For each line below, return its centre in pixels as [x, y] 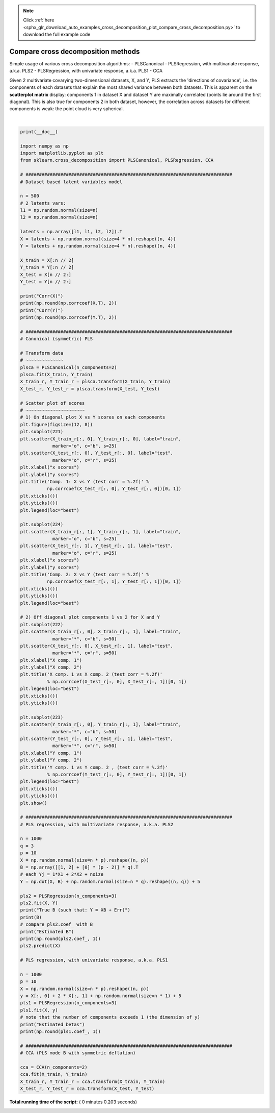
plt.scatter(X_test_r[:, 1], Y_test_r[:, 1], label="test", [97, 546]
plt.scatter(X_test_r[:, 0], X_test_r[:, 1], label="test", [97, 646]
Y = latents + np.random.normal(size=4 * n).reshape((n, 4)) [98, 246]
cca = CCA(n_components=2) [54, 1067]
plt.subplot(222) [42, 624]
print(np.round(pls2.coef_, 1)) [61, 938]
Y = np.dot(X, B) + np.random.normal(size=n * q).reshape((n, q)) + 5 [110, 881]
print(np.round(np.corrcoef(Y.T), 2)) [68, 317]
